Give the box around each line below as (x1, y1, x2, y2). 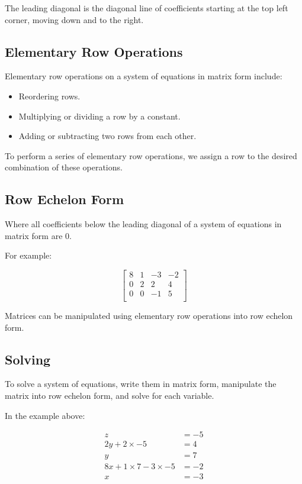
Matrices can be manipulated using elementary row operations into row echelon (5, 309, 293, 322)
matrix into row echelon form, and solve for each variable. (5, 389, 214, 402)
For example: (5, 249, 52, 262)
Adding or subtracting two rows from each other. (18, 130, 197, 142)
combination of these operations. (5, 161, 123, 173)
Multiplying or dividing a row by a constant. (18, 109, 181, 122)
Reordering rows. (18, 89, 81, 102)
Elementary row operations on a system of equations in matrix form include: (5, 70, 282, 82)
